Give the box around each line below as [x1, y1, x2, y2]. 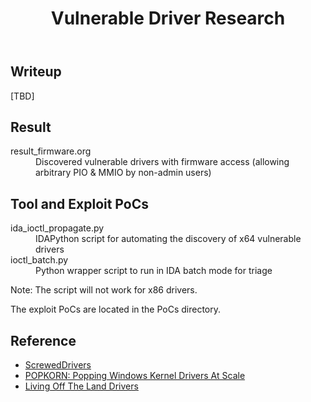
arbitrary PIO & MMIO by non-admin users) [35, 167, 212, 179]
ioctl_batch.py [10, 254, 69, 266]
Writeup [10, 63, 62, 81]
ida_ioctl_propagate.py [10, 222, 105, 234]
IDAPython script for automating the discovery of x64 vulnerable [35, 233, 302, 245]
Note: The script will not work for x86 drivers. [10, 284, 198, 296]
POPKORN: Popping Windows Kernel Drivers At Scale [24, 370, 246, 382]
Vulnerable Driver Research [50, 7, 286, 30]
